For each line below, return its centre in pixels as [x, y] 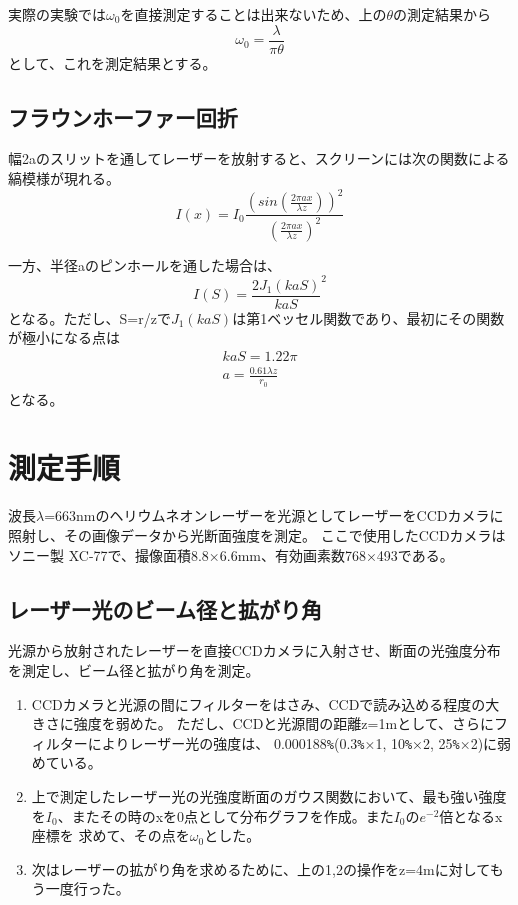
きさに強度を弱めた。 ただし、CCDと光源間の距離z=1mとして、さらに [263, 723]
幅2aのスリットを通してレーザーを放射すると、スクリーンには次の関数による [259, 158]
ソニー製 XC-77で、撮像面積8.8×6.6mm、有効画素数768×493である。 [231, 554]
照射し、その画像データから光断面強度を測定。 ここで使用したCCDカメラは [257, 534]
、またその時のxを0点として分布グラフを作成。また [225, 815]
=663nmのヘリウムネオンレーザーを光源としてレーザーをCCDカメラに [274, 515]
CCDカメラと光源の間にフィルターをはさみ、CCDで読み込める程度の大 [265, 703]
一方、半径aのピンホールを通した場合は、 [144, 264]
